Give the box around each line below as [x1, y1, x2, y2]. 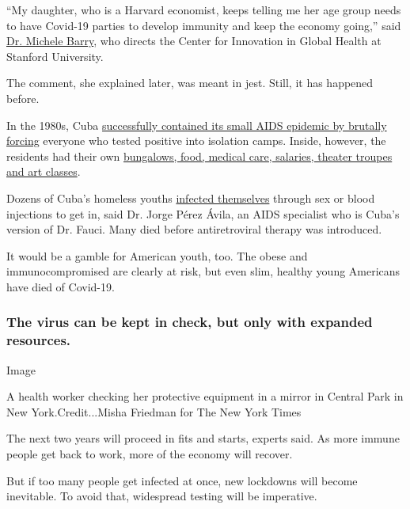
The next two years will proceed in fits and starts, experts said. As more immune [6, 430, 400, 446]
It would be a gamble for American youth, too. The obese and [6, 247, 308, 264]
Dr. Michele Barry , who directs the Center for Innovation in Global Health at [6, 32, 382, 49]
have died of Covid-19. [6, 278, 115, 294]
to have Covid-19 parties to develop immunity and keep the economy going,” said [6, 17, 401, 33]
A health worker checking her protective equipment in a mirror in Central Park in [6, 388, 404, 405]
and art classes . [6, 163, 81, 180]
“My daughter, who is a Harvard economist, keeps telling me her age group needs [6, 2, 401, 17]
